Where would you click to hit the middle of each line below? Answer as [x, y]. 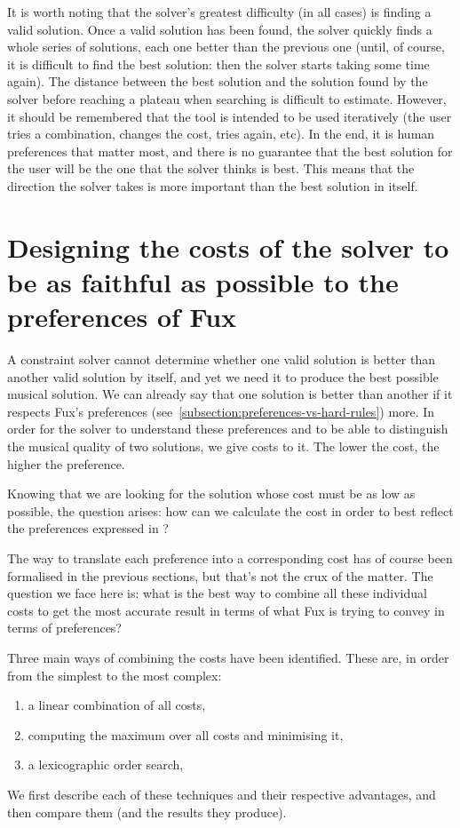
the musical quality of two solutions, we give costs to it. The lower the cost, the [223, 446]
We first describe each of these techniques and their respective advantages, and [222, 794]
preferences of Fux [122, 317]
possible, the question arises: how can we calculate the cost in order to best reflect [230, 510]
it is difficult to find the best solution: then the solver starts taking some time [218, 64]
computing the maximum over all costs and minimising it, [186, 734]
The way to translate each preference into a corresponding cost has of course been [230, 557]
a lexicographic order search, [106, 764]
